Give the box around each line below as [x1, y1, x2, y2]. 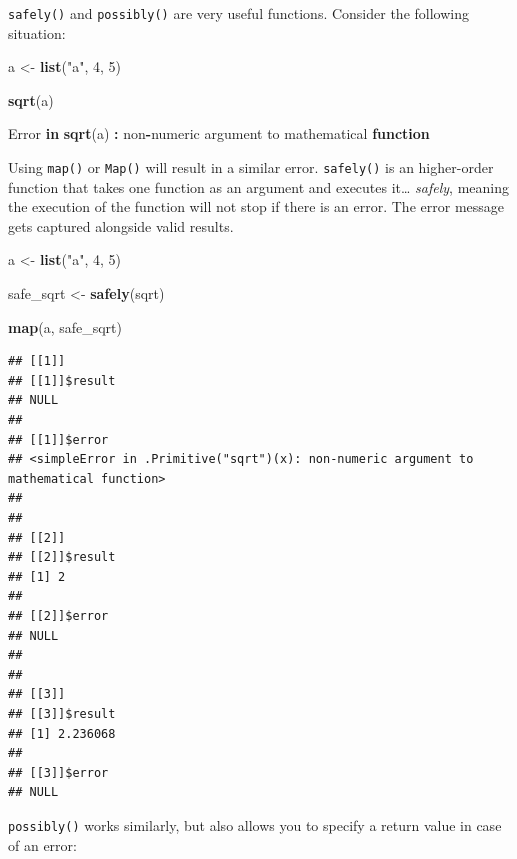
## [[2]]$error [8, 608, 109, 623]
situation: [8, 22, 66, 43]
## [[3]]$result [8, 706, 116, 721]
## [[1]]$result [8, 373, 116, 388]
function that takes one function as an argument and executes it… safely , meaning [8, 176, 510, 197]
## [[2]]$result [8, 550, 116, 565]
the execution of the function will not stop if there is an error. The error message [8, 196, 505, 217]
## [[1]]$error [8, 432, 109, 447]
